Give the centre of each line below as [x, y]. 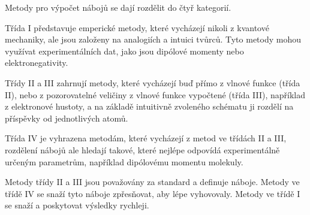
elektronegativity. [37, 63]
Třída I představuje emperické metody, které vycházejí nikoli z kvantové [137, 27]
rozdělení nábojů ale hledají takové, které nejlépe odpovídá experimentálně [142, 149]
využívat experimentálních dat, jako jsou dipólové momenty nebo [124, 51]
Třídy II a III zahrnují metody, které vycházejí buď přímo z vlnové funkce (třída [153, 82]
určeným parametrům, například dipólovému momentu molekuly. [124, 161]
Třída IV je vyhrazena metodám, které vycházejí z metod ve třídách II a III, [146, 138]
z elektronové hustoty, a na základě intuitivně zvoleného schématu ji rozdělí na [149, 106]
